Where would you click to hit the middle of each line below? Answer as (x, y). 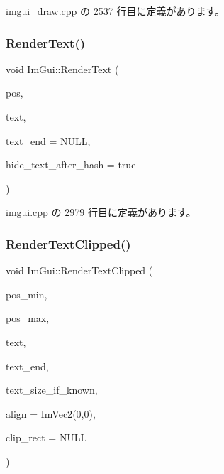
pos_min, (27, 294)
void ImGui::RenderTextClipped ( (79, 270)
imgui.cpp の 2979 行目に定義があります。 (101, 212)
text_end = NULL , (48, 140)
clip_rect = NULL (46, 437)
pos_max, (28, 318)
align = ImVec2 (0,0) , (51, 413)
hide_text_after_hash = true (71, 165)
